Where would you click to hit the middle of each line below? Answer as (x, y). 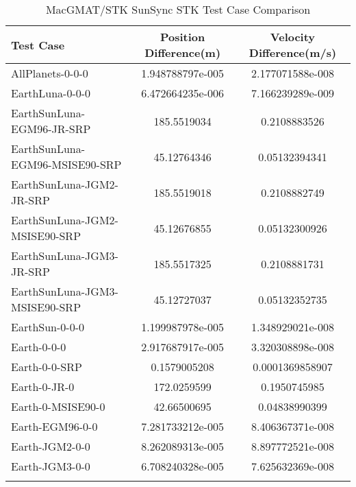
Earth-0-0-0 (39, 347)
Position (182, 37)
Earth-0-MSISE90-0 (58, 406)
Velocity (293, 37)
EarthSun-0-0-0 (48, 327)
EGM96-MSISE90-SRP (66, 164)
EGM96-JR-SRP (51, 129)
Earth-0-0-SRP (47, 367)
